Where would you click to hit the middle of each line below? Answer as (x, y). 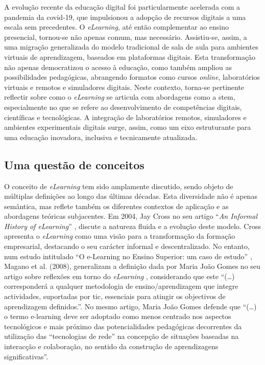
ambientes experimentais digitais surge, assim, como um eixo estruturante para (128, 127)
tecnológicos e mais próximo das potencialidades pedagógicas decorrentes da (123, 326)
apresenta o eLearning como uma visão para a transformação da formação (120, 236)
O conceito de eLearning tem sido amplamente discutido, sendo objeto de (119, 186)
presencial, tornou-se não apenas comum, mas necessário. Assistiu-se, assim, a (126, 37)
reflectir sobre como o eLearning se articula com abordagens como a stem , (120, 97)
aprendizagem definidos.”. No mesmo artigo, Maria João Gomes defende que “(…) (130, 306)
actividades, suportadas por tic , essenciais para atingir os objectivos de (115, 296)
